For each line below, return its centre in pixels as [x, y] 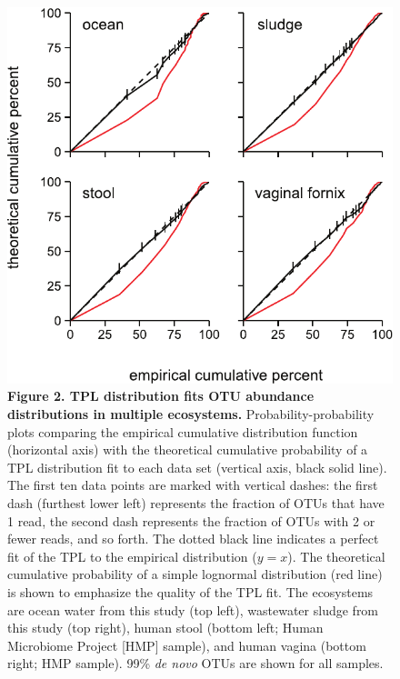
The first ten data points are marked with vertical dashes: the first [193, 485]
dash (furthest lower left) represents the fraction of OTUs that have [196, 503]
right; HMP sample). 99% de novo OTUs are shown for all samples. [195, 663]
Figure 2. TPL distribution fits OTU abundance [161, 396]
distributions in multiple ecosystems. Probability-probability [191, 414]
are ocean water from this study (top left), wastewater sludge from [193, 609]
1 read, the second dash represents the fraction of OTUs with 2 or [191, 520]
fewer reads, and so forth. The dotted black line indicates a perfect [193, 539]
